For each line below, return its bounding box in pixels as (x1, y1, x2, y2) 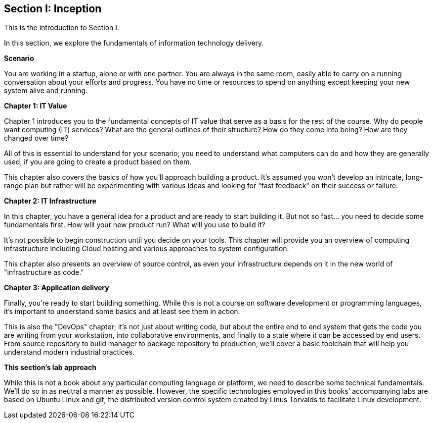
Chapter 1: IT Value (4, 102, 67, 110)
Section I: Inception (4, 2, 102, 15)
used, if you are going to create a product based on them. (4, 158, 192, 166)
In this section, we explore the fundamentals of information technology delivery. (4, 39, 264, 48)
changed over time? (4, 134, 69, 143)
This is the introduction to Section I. (4, 23, 120, 32)
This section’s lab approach (4, 363, 96, 372)
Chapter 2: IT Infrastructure (4, 197, 96, 206)
